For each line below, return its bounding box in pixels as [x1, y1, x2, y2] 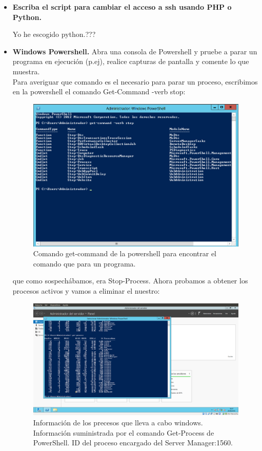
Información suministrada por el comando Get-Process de [33, 427, 214, 438]
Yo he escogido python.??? [12, 29, 96, 39]
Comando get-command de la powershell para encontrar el [33, 248, 217, 259]
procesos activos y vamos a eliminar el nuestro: [12, 285, 160, 296]
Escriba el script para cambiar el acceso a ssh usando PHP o [12, 2, 232, 12]
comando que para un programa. [33, 258, 136, 269]
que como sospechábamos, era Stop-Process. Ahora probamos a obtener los [12, 275, 248, 286]
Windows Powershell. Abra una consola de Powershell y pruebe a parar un [12, 46, 257, 56]
